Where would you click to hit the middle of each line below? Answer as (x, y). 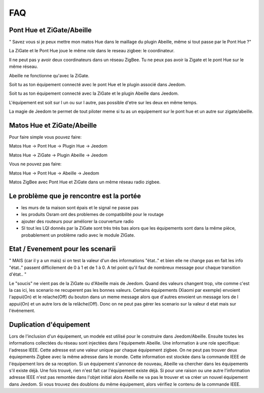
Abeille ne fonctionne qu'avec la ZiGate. (49, 75)
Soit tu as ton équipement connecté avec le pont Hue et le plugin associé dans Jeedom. (98, 85)
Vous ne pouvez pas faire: (35, 164)
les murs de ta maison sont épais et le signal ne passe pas (80, 207)
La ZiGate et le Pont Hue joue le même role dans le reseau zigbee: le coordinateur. (92, 51)
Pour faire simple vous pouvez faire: (45, 137)
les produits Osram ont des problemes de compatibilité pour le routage (92, 215)
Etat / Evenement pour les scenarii (62, 249)
